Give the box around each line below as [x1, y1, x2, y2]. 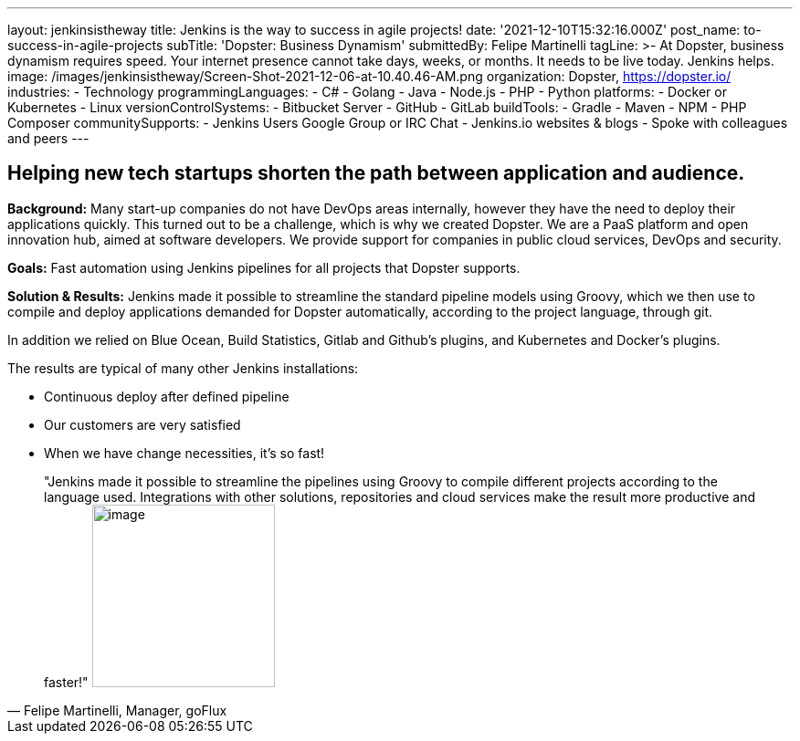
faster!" [44, 673, 89, 690]
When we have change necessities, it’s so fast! [44, 444, 325, 461]
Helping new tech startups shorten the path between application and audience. [7, 162, 745, 185]
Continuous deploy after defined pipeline [44, 388, 289, 404]
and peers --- [7, 130, 89, 146]
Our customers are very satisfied [44, 416, 241, 433]
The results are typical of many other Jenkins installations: [7, 360, 359, 376]
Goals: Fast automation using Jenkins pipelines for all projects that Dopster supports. [7, 259, 521, 276]
